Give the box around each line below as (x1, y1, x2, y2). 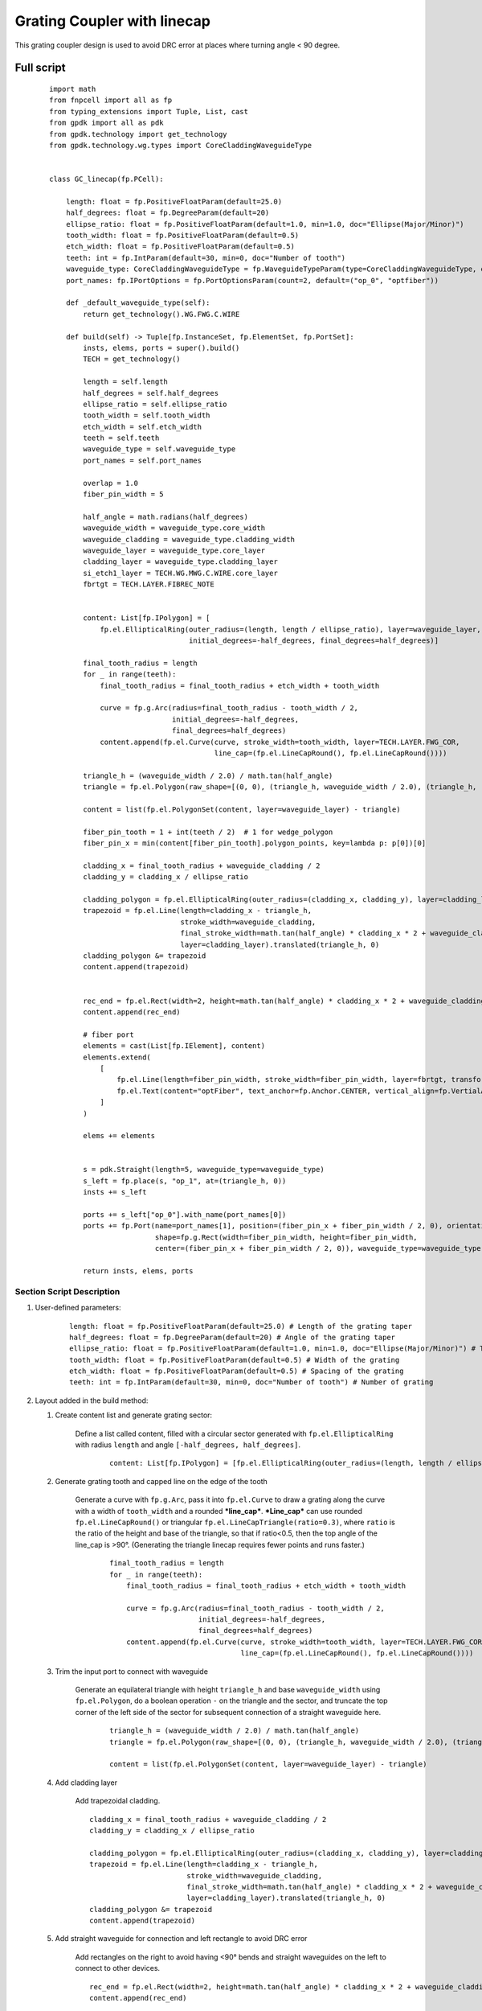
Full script (14, 61, 66, 75)
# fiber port (83, 1030, 134, 1039)
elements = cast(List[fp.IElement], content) (83, 1042, 265, 1051)
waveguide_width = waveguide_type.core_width (83, 524, 265, 533)
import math (49, 84, 96, 93)
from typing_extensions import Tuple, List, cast (49, 107, 249, 116)
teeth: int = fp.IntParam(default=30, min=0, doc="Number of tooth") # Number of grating (69, 1378, 434, 1387)
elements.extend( (83, 1052, 152, 1062)
